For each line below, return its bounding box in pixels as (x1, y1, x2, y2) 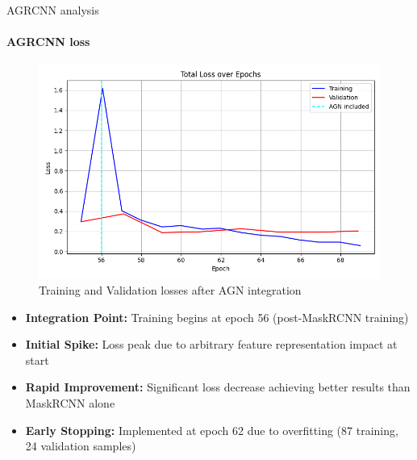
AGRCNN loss (6, 33, 90, 50)
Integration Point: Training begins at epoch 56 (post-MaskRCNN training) (25, 308, 409, 325)
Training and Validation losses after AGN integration (39, 281, 302, 298)
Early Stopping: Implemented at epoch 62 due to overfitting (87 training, (25, 421, 398, 438)
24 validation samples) (25, 437, 136, 454)
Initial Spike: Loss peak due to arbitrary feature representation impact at (25, 336, 398, 353)
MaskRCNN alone (25, 394, 115, 411)
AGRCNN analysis (6, 2, 99, 18)
